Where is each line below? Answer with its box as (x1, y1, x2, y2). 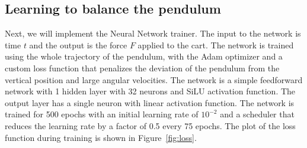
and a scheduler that (220, 108, 295, 120)
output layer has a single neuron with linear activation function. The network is (5, 96, 295, 108)
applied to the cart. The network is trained (137, 38, 294, 51)
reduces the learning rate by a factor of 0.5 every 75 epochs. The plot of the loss (5, 119, 296, 131)
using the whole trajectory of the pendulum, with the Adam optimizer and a (5, 50, 283, 63)
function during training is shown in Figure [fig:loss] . (5, 131, 197, 143)
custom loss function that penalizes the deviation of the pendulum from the (5, 61, 280, 74)
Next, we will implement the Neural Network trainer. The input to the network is (5, 27, 301, 40)
